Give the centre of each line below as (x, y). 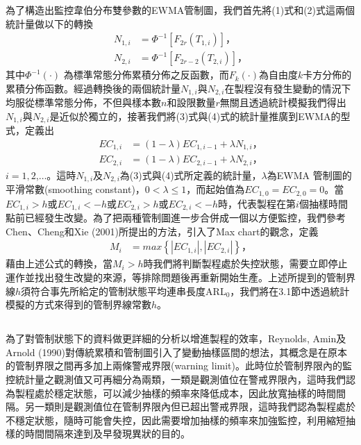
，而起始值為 (216, 189)
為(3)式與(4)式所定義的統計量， (191, 175)
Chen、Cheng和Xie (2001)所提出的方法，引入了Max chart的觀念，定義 (162, 231)
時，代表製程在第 (257, 203)
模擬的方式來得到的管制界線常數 (78, 304)
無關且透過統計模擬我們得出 (283, 102)
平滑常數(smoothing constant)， (75, 189)
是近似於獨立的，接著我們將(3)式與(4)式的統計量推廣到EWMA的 (195, 116)
